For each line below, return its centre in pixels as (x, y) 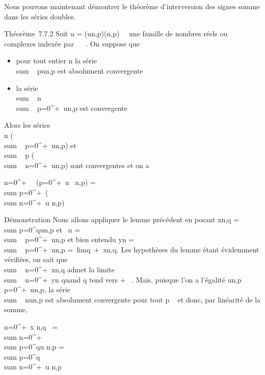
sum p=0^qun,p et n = (42, 229)
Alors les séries (27, 125)
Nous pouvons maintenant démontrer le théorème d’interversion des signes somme (132, 6)
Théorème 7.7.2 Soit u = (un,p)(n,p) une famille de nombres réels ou (116, 33)
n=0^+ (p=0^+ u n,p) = (50, 182)
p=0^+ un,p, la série (37, 289)
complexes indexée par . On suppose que (72, 43)
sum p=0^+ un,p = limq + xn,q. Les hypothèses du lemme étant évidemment (132, 249)
